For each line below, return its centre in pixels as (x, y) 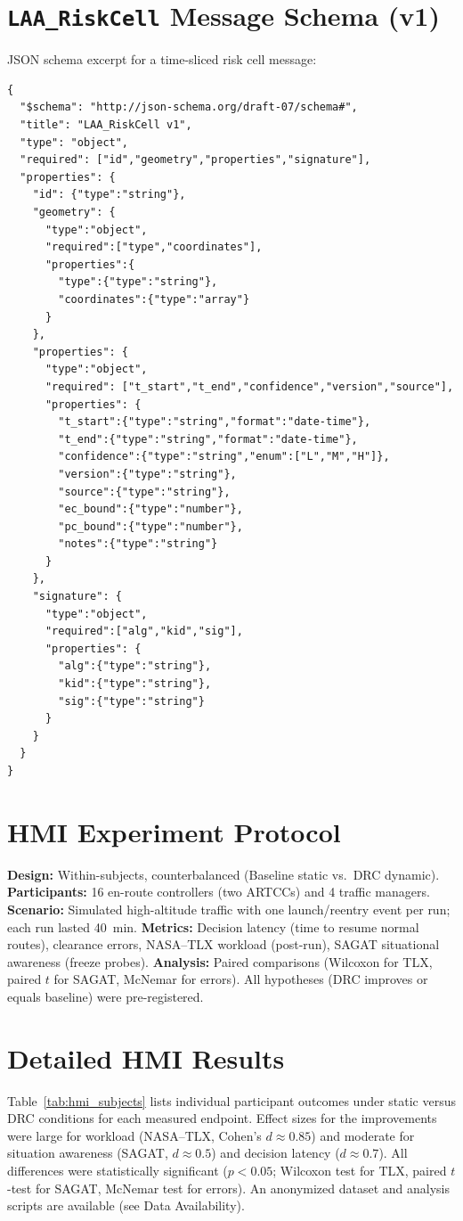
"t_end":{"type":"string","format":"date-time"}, (208, 439)
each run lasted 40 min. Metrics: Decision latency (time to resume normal (213, 926)
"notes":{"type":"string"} (138, 544)
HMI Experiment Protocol (174, 831)
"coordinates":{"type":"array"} (154, 299)
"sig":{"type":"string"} (131, 701)
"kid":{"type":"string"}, (135, 684)
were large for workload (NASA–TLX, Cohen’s (134, 1135)
